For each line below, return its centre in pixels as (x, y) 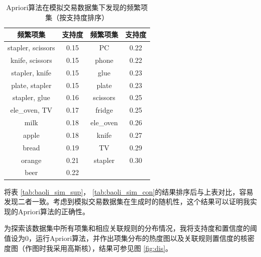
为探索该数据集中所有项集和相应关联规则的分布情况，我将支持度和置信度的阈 (130, 228)
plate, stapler (31, 85)
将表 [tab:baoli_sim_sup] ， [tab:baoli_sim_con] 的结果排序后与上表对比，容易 (129, 191)
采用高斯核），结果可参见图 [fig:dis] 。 (113, 248)
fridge (104, 110)
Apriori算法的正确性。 (54, 211)
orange (31, 160)
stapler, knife (31, 72)
